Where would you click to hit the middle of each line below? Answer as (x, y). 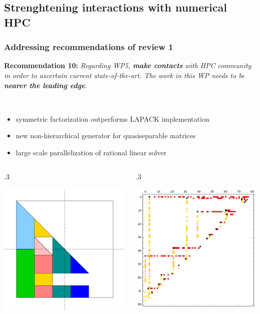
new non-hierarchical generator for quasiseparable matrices (106, 135)
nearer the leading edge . (46, 85)
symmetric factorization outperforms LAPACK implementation (112, 118)
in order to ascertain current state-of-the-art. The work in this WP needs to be (124, 75)
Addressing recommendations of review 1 (89, 47)
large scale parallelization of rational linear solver (91, 152)
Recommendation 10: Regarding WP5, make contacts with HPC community (128, 65)
